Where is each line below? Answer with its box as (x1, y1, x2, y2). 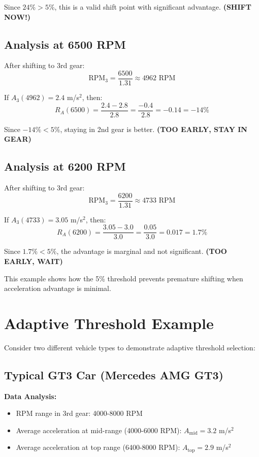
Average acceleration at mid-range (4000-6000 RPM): (16, 425, 182, 435)
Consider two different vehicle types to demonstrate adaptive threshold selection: (4, 342, 255, 352)
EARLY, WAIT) (4, 256, 63, 266)
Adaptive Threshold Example (4, 312, 214, 333)
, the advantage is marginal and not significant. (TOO (56, 246, 227, 256)
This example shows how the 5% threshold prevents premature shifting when (4, 273, 243, 283)
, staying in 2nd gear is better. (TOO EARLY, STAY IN (60, 123, 247, 134)
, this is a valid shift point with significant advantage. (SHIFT (54, 2, 251, 12)
